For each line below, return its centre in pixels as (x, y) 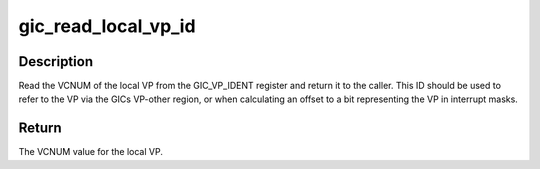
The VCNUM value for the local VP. (91, 152)
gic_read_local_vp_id (107, 26)
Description (56, 61)
